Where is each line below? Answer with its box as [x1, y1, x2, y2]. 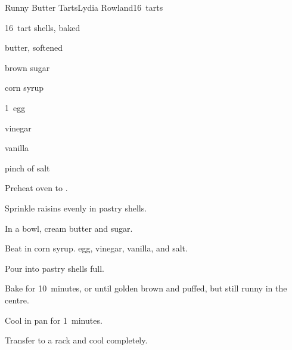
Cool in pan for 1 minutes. [5, 314, 102, 326]
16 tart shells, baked [5, 21, 80, 33]
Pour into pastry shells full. [5, 262, 104, 274]
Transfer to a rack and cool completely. [5, 334, 148, 346]
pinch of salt [5, 161, 50, 174]
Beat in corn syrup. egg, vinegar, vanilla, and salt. [5, 242, 188, 254]
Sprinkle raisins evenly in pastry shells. [5, 201, 147, 214]
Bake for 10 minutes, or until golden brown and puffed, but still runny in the [5, 282, 287, 294]
